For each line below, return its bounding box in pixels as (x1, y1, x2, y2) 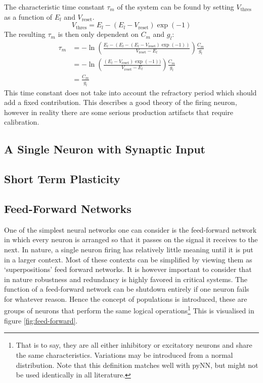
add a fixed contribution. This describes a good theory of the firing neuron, (4, 97, 237, 107)
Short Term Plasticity (4, 171, 120, 187)
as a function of (4, 11, 52, 22)
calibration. (4, 117, 39, 127)
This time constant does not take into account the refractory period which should (4, 87, 257, 97)
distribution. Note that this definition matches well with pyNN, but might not (16, 359, 258, 370)
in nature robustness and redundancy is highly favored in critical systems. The (4, 273, 248, 284)
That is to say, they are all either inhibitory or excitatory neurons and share (16, 340, 252, 350)
